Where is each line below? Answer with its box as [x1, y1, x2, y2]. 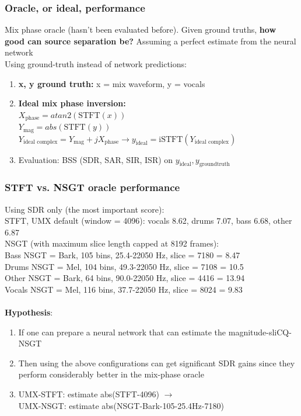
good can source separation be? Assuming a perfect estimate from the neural [5, 34, 296, 47]
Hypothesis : [5, 306, 53, 318]
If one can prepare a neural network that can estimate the [18, 325, 226, 338]
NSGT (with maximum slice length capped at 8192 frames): [5, 237, 219, 249]
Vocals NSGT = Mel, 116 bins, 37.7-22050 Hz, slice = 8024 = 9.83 [5, 283, 243, 295]
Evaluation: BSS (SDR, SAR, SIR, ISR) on [18, 153, 173, 165]
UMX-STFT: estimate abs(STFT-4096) [18, 388, 160, 400]
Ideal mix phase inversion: [18, 97, 126, 109]
